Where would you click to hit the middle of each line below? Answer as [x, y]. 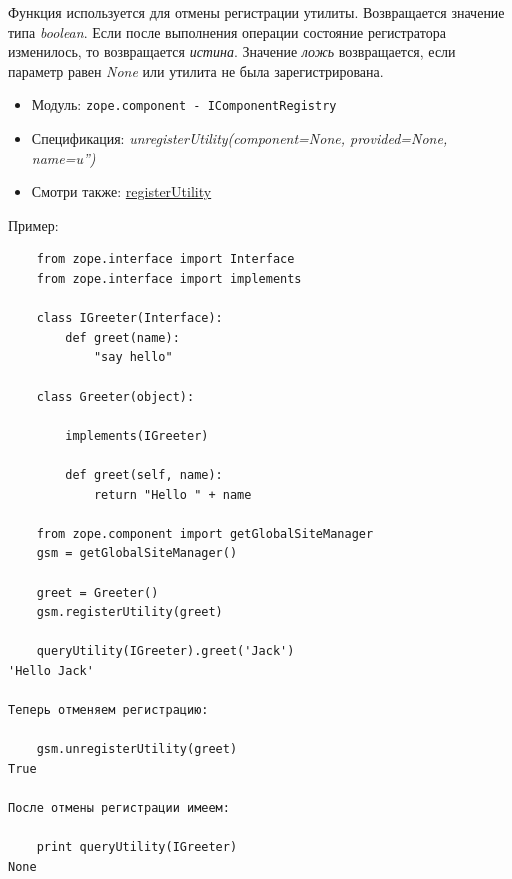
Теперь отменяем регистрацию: [108, 710]
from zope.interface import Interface [165, 259]
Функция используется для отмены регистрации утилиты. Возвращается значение [256, 12]
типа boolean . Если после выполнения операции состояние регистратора [227, 31]
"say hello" [133, 357]
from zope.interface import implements [169, 279]
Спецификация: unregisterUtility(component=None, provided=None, [239, 138]
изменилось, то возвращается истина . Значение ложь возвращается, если [232, 51]
